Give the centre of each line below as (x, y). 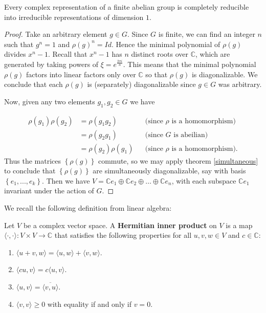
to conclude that (30, 171)
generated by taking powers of (51, 64)
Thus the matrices (33, 160)
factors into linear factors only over (81, 74)
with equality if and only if (89, 304)
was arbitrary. (240, 84)
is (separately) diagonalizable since (141, 84)
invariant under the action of (49, 191)
